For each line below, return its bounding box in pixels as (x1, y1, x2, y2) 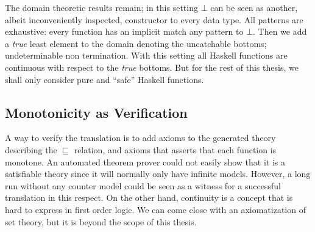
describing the (5, 143, 57, 156)
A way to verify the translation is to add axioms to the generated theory (5, 131, 276, 144)
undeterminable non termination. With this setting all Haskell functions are (5, 49, 288, 62)
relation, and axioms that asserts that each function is (74, 143, 277, 156)
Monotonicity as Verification (5, 103, 188, 121)
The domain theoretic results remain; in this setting (5, 1, 198, 13)
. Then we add (253, 25, 307, 38)
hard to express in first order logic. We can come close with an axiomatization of (5, 203, 306, 216)
